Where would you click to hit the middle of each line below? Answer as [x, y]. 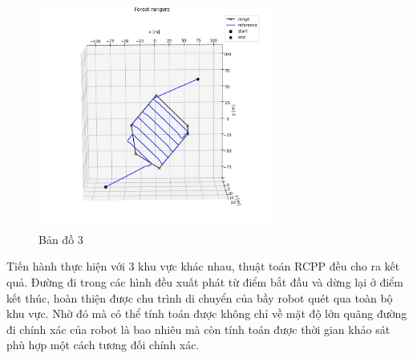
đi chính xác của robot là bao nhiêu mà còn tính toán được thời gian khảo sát [198, 329]
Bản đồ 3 [61, 239]
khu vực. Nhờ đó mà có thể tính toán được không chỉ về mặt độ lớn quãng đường [207, 313]
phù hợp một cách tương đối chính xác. [103, 345]
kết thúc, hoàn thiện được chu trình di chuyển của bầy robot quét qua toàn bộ [200, 297]
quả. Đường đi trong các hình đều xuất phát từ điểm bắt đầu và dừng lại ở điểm [205, 282]
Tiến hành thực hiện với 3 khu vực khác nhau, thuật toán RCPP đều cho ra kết [203, 266]
